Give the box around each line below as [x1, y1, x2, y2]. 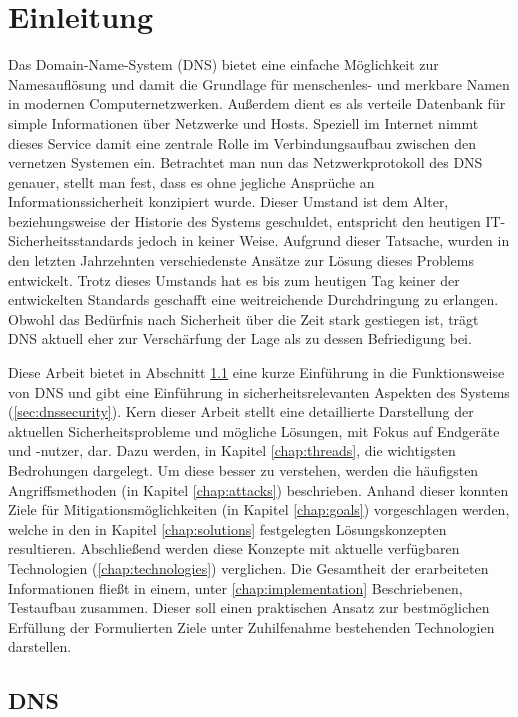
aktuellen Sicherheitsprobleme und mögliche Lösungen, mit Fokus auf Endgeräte [8, 420, 500, 441]
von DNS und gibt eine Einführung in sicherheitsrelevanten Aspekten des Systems [8, 381, 510, 402]
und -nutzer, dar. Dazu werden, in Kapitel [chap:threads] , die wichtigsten [8, 440, 456, 461]
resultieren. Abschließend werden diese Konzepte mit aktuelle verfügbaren [8, 538, 460, 559]
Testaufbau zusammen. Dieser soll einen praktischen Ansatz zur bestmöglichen [8, 597, 490, 618]
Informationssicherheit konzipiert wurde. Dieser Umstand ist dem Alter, [8, 191, 449, 212]
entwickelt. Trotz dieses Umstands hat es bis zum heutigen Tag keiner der [8, 269, 460, 290]
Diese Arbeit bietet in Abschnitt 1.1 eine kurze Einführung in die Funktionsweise [8, 362, 505, 383]
